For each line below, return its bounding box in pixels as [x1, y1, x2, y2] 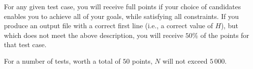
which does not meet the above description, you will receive [4, 30, 184, 40]
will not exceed [162, 55, 208, 66]
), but [221, 20, 238, 31]
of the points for [200, 30, 250, 40]
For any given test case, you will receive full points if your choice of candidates [4, 1, 241, 11]
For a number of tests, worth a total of [4, 55, 121, 66]
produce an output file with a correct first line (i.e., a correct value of [4, 20, 213, 31]
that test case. [4, 39, 47, 50]
